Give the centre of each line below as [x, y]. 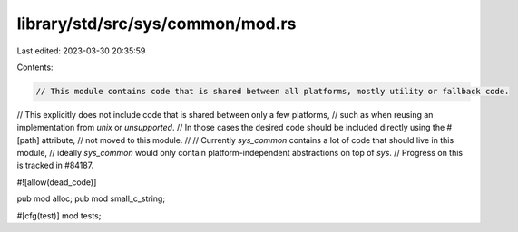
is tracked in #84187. [55, 165]
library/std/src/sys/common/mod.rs [156, 24]
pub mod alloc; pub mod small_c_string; [91, 198]
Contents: [35, 67]
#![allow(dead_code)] [57, 182]
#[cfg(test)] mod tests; [59, 215]
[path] [28, 140]
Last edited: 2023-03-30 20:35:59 [81, 51]
